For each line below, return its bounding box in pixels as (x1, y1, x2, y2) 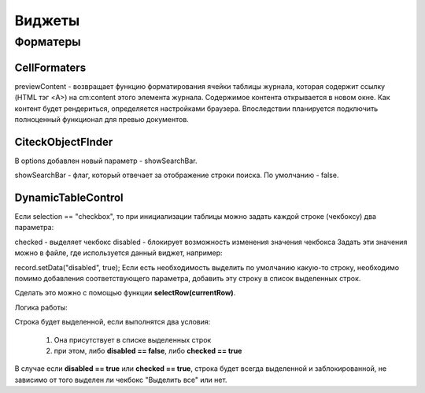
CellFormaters (14, 61, 87, 74)
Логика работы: (14, 302, 68, 312)
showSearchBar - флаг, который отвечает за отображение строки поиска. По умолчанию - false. (14, 170, 339, 180)
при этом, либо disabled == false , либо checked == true (54, 347, 242, 355)
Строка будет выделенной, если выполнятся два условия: (14, 317, 211, 327)
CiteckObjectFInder (14, 135, 113, 149)
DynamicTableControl (14, 191, 124, 204)
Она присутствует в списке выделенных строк (54, 335, 212, 344)
